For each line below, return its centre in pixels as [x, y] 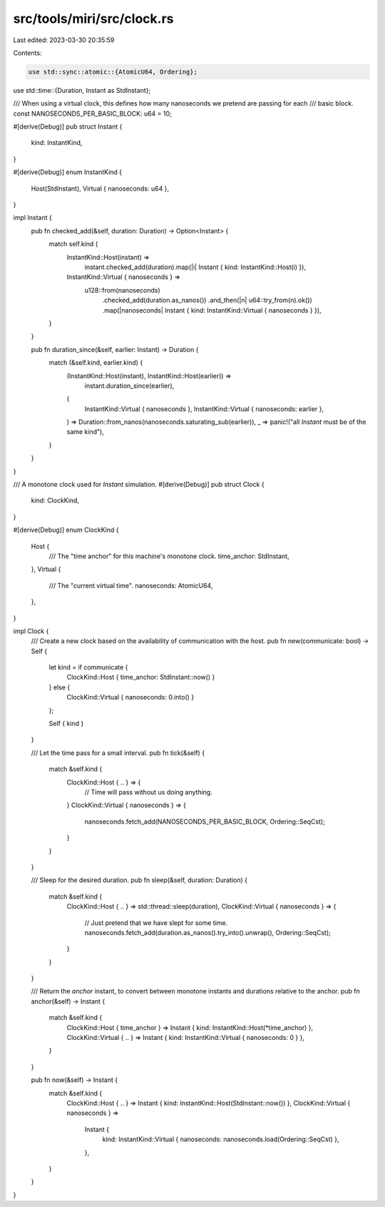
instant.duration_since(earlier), [129, 385]
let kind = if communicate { [88, 667]
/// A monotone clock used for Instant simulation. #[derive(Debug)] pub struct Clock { [139, 485]
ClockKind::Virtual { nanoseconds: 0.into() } [130, 697]
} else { [60, 687]
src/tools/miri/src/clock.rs [93, 19]
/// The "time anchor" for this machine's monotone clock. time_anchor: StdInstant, [169, 556]
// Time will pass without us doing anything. [149, 792]
